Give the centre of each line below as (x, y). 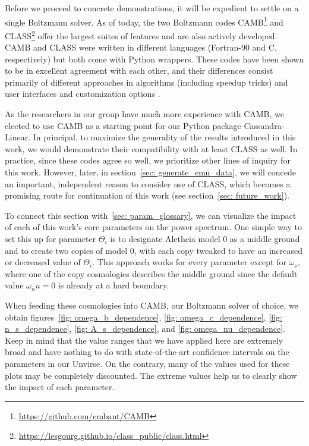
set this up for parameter (51, 238)
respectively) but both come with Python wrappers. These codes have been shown (154, 59)
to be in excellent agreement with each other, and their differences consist (139, 70)
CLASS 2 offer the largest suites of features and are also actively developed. (141, 34)
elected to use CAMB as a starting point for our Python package (123, 125)
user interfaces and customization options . (83, 94)
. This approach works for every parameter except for (189, 262)
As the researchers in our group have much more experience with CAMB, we (145, 114)
